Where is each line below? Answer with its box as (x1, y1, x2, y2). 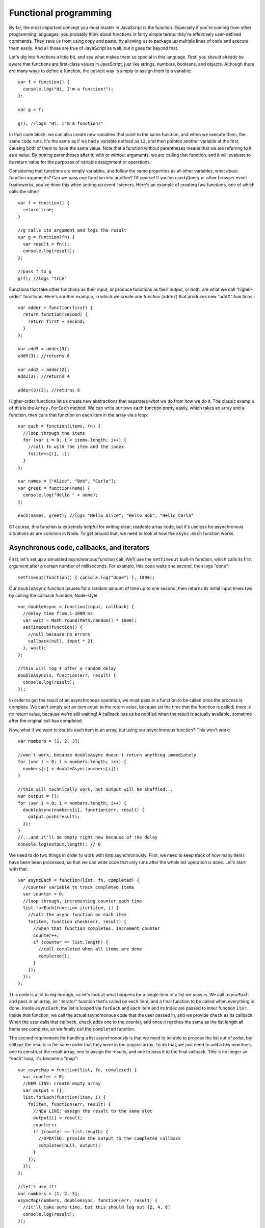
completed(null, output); (38, 1143, 101, 1148)
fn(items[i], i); (27, 451, 70, 456)
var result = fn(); (23, 241, 70, 247)
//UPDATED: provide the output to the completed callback (38, 1136, 181, 1142)
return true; (23, 207, 54, 212)
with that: (9, 866, 28, 872)
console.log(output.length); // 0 (18, 841, 101, 847)
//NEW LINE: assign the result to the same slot (33, 1108, 153, 1114)
